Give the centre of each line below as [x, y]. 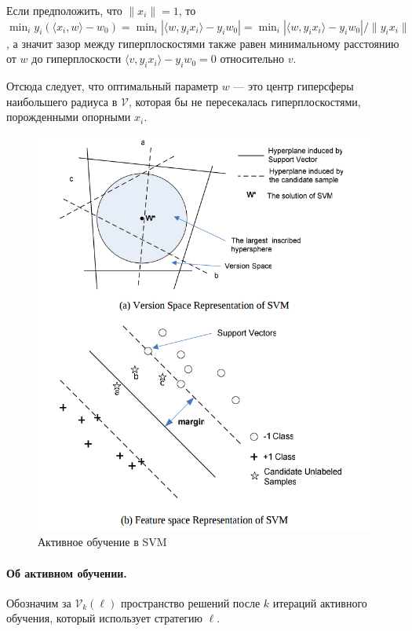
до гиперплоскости [77, 59]
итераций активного [320, 602]
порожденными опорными [69, 117]
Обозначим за [39, 602]
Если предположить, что [64, 10]
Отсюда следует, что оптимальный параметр [112, 85]
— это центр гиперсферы [294, 85]
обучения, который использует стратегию [105, 618]
